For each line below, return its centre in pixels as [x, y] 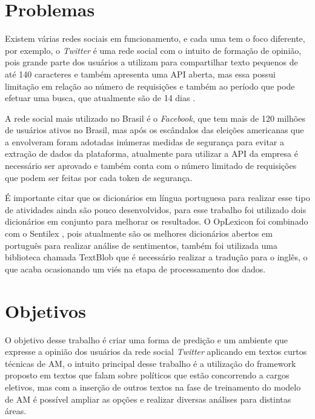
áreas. [16, 411]
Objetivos [45, 310]
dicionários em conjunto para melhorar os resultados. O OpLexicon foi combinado [157, 221]
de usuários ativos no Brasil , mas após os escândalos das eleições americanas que [154, 130]
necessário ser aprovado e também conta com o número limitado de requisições [151, 166]
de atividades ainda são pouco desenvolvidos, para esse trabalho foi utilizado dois [156, 209]
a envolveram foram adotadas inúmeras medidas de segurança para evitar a [144, 141]
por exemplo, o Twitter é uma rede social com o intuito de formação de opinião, [153, 50]
